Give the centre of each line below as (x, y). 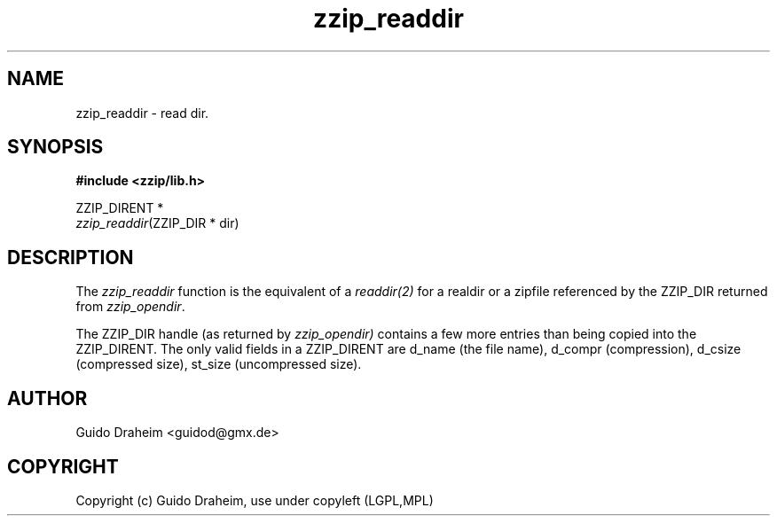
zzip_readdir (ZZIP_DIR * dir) (157, 223)
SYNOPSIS (55, 147)
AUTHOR (47, 398)
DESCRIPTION (71, 257)
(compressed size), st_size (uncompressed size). (219, 364)
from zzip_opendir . (130, 307)
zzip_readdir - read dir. (142, 113)
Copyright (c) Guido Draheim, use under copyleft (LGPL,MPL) (255, 500)
